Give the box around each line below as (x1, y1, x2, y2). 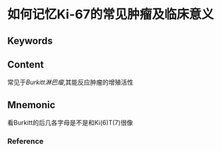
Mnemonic (7, 99, 56, 111)
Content (7, 58, 44, 70)
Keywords (7, 34, 53, 46)
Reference (7, 136, 44, 146)
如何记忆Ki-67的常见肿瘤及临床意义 (7, 6, 214, 22)
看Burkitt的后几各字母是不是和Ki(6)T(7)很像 (7, 119, 133, 127)
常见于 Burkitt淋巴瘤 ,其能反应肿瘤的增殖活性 (7, 78, 134, 86)
